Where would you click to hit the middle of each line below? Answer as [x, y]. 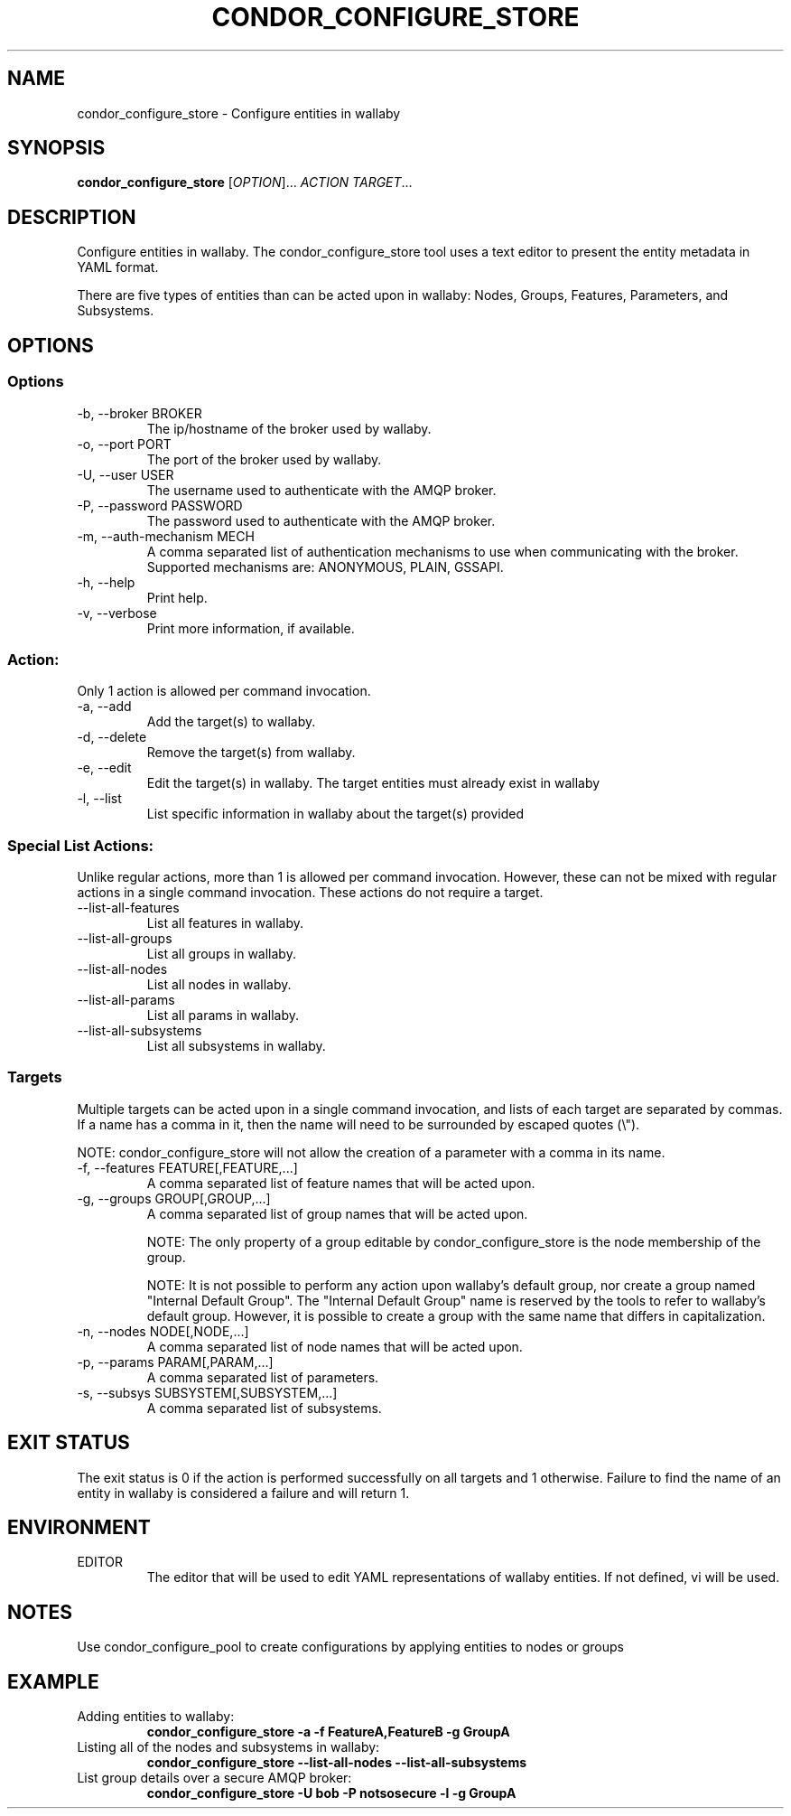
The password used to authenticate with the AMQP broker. [321, 520]
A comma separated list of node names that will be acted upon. [335, 1346]
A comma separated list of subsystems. [264, 1408]
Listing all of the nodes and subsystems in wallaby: [228, 1747]
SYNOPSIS [56, 148]
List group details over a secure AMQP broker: [214, 1778]
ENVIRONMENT [79, 1528]
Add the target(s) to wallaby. [231, 722]
